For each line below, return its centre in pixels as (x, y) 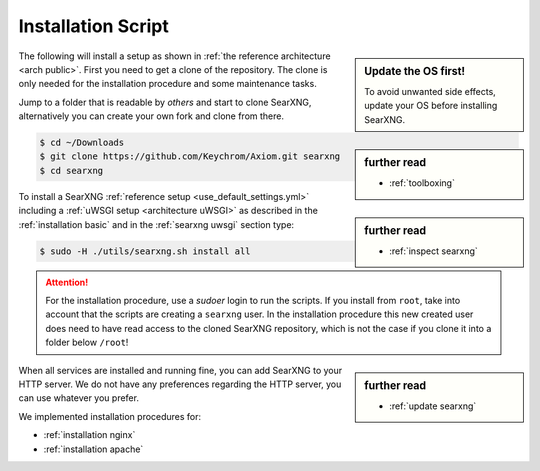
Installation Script (93, 26)
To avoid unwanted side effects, (430, 91)
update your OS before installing (431, 106)
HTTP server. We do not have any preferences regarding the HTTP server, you (180, 384)
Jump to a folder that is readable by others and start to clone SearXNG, (165, 102)
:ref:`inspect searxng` (434, 251)
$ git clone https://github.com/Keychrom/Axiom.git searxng (190, 156)
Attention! (67, 282)
